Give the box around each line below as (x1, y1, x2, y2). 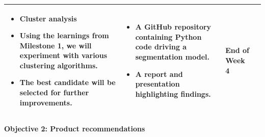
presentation (135, 78, 180, 89)
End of (225, 45, 250, 56)
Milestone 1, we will (19, 40, 92, 50)
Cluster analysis (19, 13, 77, 23)
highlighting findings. (135, 88, 211, 99)
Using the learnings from (19, 30, 109, 41)
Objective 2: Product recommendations (4, 123, 145, 133)
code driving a (135, 41, 187, 52)
